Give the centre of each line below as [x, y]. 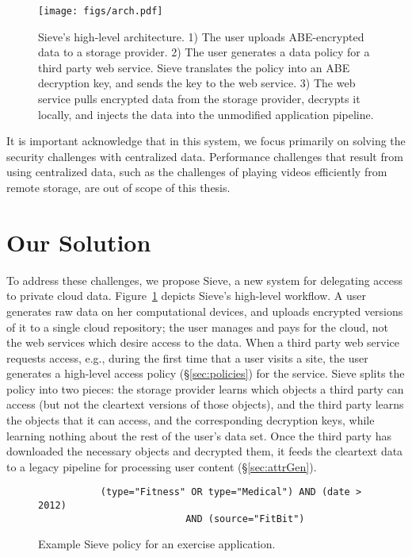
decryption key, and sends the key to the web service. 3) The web [197, 83]
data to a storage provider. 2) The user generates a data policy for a [204, 52]
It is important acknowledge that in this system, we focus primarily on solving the [206, 141]
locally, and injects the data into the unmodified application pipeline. [206, 114]
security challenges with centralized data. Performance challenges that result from [205, 156]
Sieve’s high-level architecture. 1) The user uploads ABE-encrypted [201, 36]
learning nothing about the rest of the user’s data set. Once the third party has [199, 435]
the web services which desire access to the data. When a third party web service [203, 342]
